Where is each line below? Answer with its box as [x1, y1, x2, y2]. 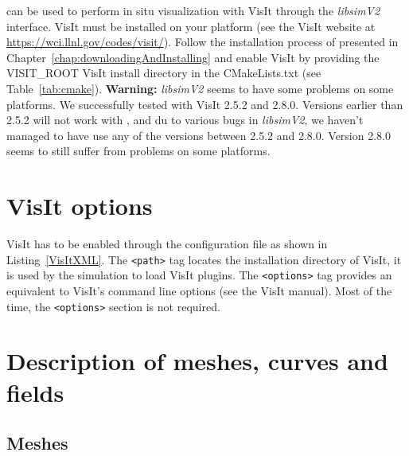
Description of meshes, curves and [6, 345, 388, 377]
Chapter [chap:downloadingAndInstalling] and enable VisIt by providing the [6, 49, 380, 65]
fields [6, 376, 64, 408]
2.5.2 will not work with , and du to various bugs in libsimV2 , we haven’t [6, 111, 364, 128]
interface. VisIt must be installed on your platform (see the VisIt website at [6, 18, 376, 34]
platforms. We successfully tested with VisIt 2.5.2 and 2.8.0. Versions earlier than [6, 95, 403, 112]
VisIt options [6, 189, 153, 222]
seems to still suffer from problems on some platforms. [6, 142, 271, 159]
